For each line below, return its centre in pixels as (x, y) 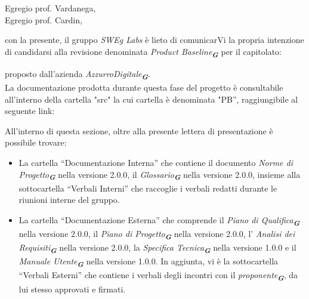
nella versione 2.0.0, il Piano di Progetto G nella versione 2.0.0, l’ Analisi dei (157, 235)
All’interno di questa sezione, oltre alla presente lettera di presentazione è (139, 130)
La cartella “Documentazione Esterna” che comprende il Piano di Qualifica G (159, 221)
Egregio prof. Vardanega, (50, 8)
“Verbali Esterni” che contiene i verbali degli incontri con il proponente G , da (158, 276)
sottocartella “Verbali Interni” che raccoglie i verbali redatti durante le (148, 188)
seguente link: (30, 111)
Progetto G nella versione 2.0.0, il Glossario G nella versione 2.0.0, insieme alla (160, 175)
